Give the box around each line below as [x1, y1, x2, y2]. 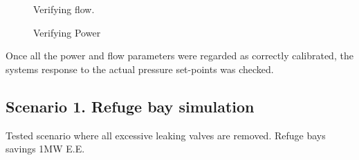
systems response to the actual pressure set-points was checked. [6, 61, 274, 76]
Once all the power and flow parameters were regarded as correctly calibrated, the [6, 48, 353, 63]
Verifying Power [33, 25, 101, 39]
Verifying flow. [33, 2, 95, 16]
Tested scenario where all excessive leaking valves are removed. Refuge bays [6, 128, 326, 142]
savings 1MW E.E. [6, 141, 85, 156]
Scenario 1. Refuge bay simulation [6, 95, 255, 117]
